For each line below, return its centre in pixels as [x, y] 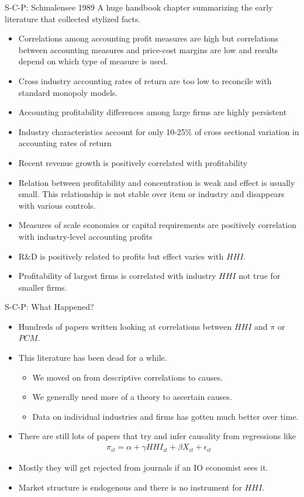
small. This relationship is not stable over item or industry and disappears [151, 194]
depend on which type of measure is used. [93, 61]
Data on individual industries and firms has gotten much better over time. [165, 416]
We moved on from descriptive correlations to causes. [128, 377]
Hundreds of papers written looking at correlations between [125, 326]
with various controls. [57, 205]
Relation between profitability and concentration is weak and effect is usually [157, 182]
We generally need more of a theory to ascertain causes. [132, 397]
